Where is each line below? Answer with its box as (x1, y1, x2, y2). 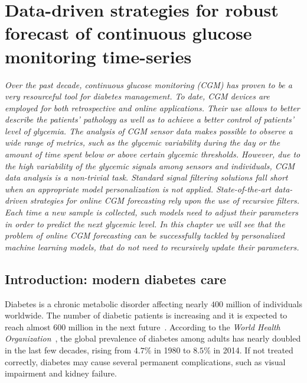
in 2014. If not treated (213, 343, 293, 356)
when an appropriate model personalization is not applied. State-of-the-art (5, 182, 272, 195)
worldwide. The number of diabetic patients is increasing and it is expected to (5, 309, 288, 321)
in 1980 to (154, 343, 191, 356)
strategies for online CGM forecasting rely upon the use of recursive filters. (30, 194, 300, 207)
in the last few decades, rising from (5, 343, 132, 356)
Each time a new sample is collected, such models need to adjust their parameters (5, 206, 299, 218)
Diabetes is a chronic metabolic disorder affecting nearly (5, 297, 208, 310)
